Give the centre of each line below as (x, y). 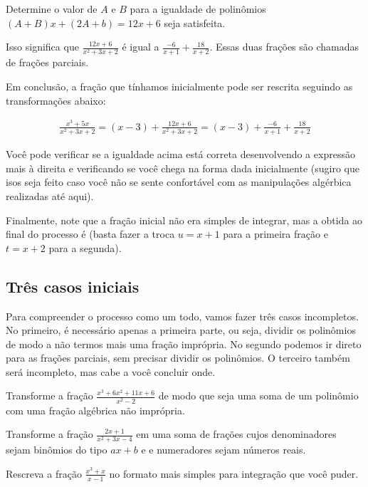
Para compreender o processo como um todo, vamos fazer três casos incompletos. (182, 316)
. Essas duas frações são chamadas (284, 47)
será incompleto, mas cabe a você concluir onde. (111, 371)
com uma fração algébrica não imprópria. (95, 410)
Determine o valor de (52, 9)
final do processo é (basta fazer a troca (90, 234)
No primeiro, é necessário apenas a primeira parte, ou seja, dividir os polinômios (181, 330)
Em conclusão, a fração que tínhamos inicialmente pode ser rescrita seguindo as (179, 86)
